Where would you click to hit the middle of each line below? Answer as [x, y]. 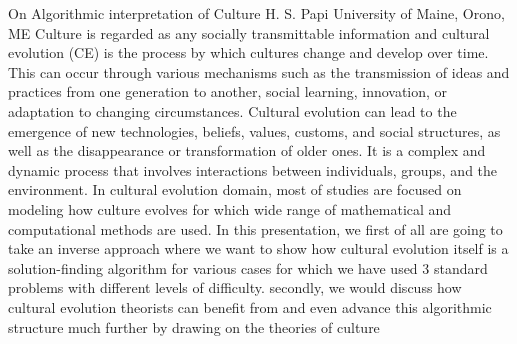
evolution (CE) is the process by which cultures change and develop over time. [248, 52]
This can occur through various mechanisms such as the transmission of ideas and [259, 71]
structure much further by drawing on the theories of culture [194, 326]
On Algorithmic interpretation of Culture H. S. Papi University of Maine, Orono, [256, 13]
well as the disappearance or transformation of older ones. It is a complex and [247, 150]
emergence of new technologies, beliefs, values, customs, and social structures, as [254, 130]
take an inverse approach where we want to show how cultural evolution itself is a [258, 248]
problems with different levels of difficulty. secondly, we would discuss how [235, 287]
